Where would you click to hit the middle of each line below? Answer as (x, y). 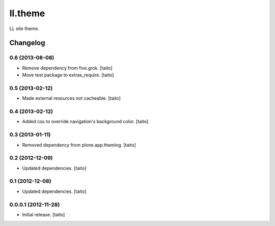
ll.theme (27, 13)
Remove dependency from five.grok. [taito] (67, 68)
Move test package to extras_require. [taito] (68, 75)
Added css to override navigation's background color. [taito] (85, 122)
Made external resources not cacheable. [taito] (71, 98)
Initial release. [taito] (44, 214)
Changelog (27, 43)
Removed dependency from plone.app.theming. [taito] (79, 145)
